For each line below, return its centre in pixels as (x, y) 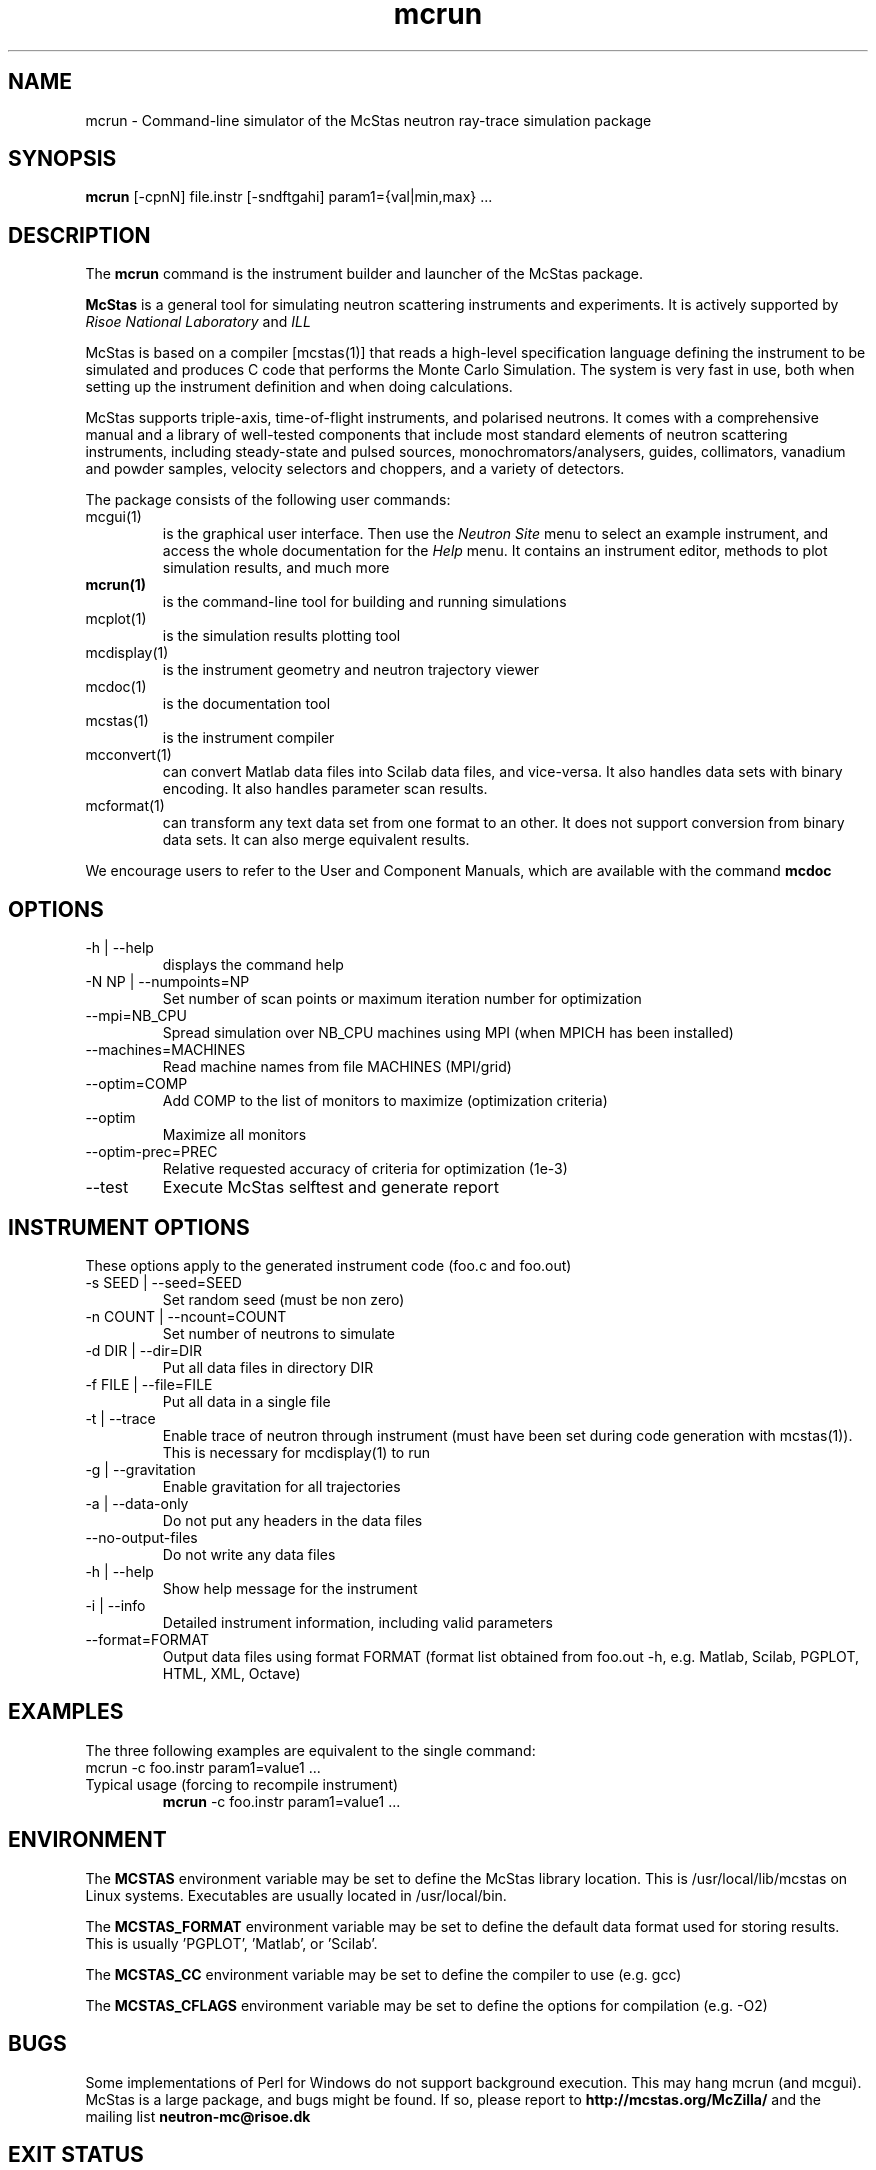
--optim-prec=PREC (151, 1152)
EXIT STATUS (76, 2154)
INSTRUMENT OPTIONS (129, 1227)
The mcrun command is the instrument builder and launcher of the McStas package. (364, 274)
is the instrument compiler (248, 738)
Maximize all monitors (234, 1135)
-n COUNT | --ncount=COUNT (186, 1316)
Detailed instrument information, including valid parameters (357, 1622)
